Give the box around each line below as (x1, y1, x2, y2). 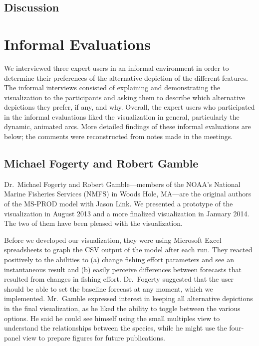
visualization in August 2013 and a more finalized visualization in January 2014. (4, 208, 250, 218)
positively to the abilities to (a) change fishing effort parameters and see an (4, 254, 234, 265)
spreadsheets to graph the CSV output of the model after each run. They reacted (4, 244, 253, 255)
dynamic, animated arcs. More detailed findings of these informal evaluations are (4, 121, 251, 132)
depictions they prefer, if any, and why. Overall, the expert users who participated (4, 102, 255, 112)
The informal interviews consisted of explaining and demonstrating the (4, 82, 221, 93)
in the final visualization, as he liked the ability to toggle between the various (4, 303, 241, 313)
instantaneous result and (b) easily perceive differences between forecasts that (4, 264, 242, 274)
